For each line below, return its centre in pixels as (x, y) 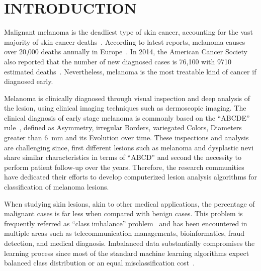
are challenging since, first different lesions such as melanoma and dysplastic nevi (129, 147)
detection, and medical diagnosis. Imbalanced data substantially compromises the (129, 243)
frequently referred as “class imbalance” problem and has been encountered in (126, 223)
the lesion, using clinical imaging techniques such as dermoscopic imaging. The (125, 108)
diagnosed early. (29, 81)
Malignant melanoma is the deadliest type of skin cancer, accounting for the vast (129, 32)
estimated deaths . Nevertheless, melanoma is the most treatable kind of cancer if (130, 71)
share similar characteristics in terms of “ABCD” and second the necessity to (123, 157)
